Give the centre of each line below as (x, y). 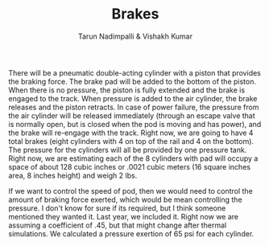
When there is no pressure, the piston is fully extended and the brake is (127, 90)
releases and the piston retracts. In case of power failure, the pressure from (134, 107)
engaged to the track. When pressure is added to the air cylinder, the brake (133, 98)
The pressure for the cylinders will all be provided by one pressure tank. (128, 150)
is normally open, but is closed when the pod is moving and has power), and (135, 124)
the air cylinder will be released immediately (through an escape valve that (132, 115)
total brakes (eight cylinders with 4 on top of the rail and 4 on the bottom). (131, 141)
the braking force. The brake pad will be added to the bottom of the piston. (132, 81)
